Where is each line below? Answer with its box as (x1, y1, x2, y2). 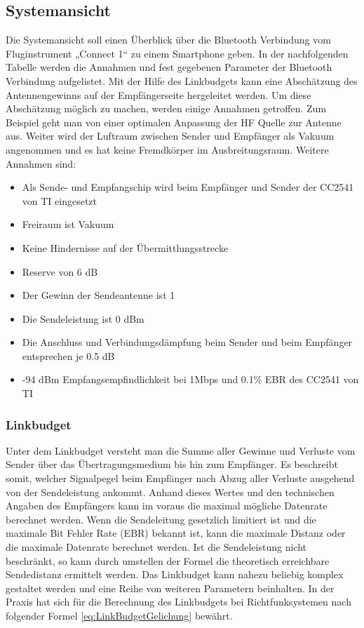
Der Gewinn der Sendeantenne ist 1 (22, 288, 175, 302)
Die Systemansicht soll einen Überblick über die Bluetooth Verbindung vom (6, 32, 331, 47)
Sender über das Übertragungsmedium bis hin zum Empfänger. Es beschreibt (6, 457, 338, 472)
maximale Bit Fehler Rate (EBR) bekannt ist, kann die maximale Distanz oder (6, 526, 346, 540)
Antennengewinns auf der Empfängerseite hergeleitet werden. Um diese (6, 87, 311, 102)
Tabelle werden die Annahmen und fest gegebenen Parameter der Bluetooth (6, 60, 332, 74)
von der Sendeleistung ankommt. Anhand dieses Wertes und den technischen (6, 484, 335, 499)
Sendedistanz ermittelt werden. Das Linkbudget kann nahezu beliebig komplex (6, 567, 344, 582)
